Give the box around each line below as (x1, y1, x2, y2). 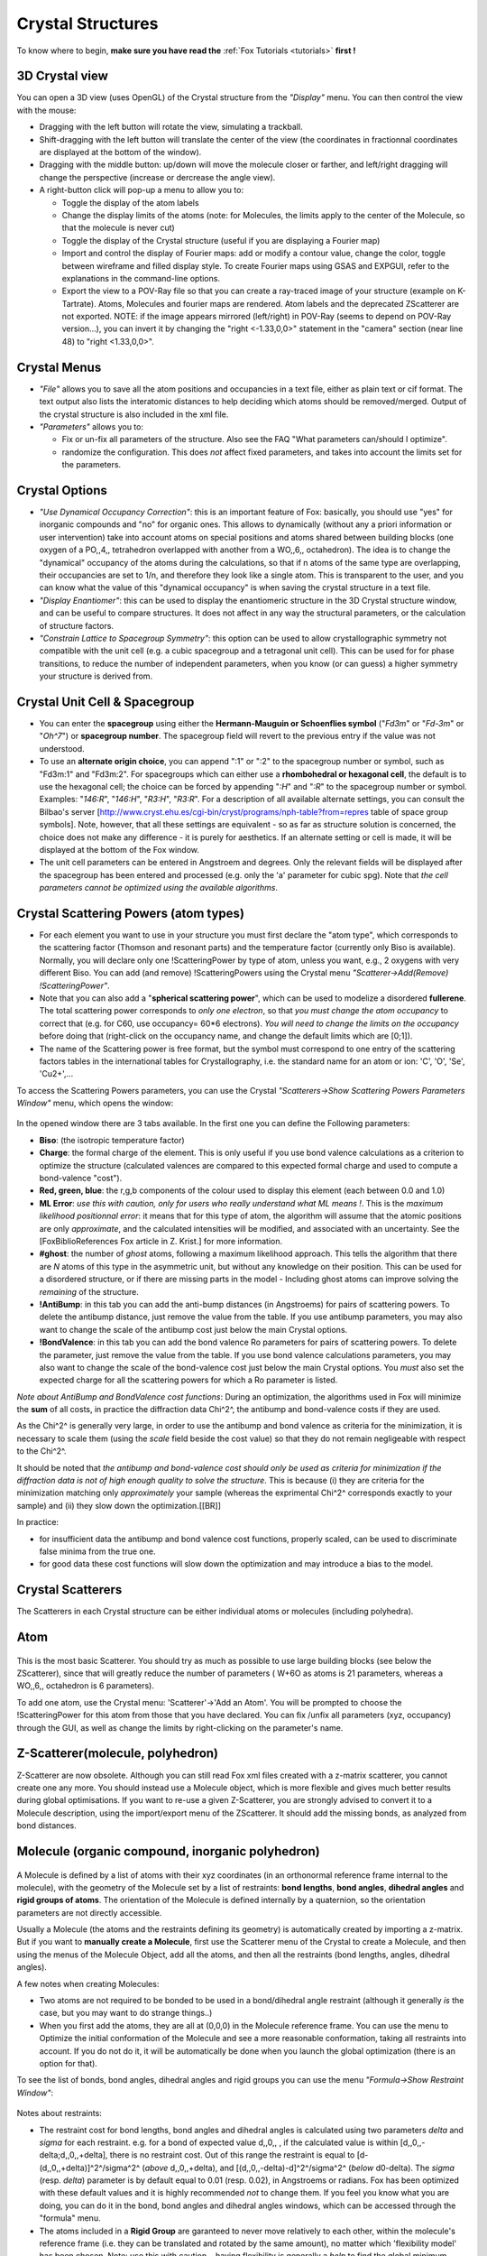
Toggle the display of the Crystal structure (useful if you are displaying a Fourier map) (61, 235, 381, 245)
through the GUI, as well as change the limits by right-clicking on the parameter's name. (16, 1722, 344, 1733)
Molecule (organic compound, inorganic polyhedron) (16, 1844, 320, 1859)
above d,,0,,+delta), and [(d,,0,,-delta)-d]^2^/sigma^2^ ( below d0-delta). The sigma (144, 2162, 455, 2173)
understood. (39, 743, 85, 754)
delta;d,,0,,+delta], (39, 2150, 108, 2160)
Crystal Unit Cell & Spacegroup (16, 694, 195, 709)
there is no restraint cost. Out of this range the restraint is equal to (109, 2150, 355, 2160)
